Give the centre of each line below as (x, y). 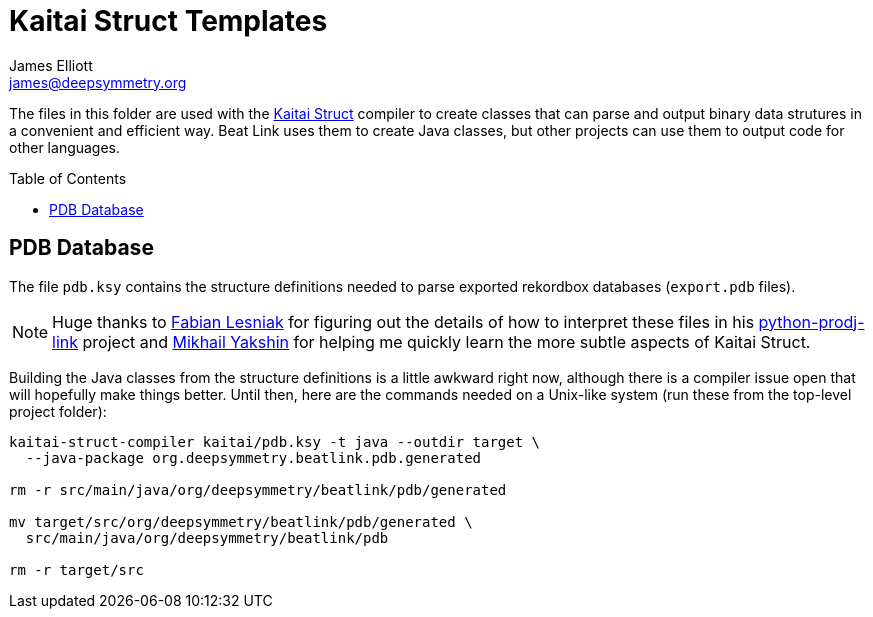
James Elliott (51, 65)
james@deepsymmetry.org (98, 82)
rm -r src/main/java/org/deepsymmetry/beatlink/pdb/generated (258, 489)
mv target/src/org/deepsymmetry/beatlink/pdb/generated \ (241, 521)
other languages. (65, 147)
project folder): (58, 411)
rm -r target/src (76, 569)
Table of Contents (68, 178)
